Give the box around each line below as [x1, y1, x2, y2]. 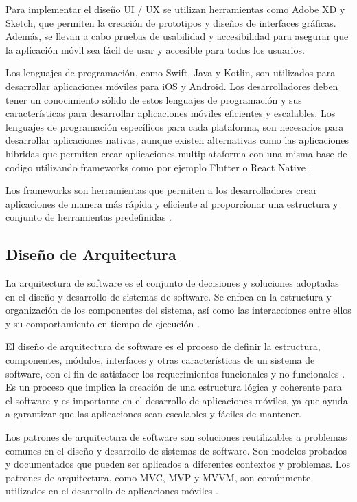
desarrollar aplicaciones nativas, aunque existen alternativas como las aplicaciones [5, 133, 349, 147]
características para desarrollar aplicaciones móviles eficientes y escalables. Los [5, 106, 336, 120]
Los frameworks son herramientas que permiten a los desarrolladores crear [5, 183, 317, 197]
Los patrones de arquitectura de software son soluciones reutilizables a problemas [5, 430, 347, 444]
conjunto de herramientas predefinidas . [5, 210, 172, 224]
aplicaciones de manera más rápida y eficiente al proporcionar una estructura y [5, 196, 338, 210]
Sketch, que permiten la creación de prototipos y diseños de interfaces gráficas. [5, 15, 336, 30]
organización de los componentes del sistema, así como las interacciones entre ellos [5, 303, 352, 317]
